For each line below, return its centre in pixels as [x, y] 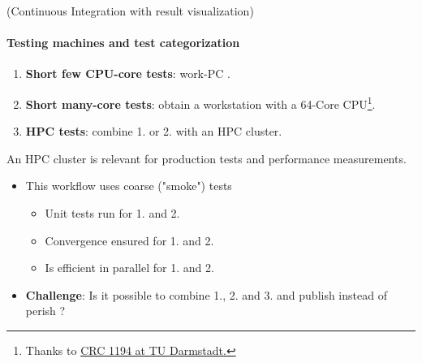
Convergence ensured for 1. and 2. [129, 240]
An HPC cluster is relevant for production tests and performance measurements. [207, 158]
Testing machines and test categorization [123, 43]
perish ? [45, 311]
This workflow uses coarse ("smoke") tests [129, 186]
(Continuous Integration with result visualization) [130, 11]
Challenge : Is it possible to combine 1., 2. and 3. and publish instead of [206, 294]
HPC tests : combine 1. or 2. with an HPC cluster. [154, 131]
